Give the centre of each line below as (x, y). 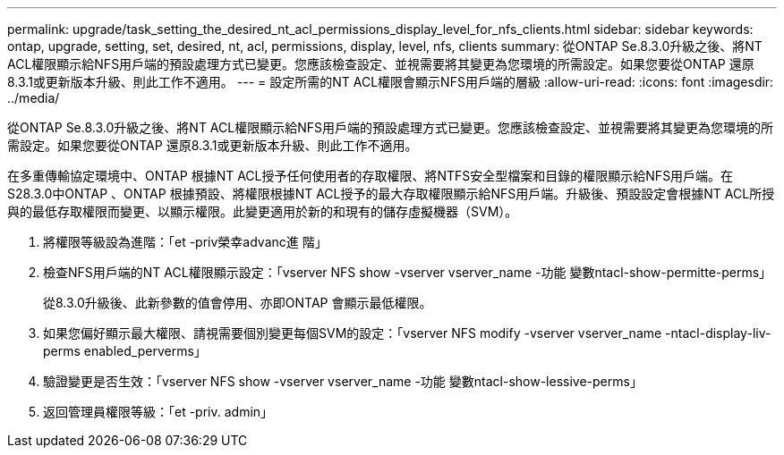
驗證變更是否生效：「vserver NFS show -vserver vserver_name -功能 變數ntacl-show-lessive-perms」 (343, 381)
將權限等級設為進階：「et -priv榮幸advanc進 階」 (185, 242)
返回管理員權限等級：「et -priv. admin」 (158, 412)
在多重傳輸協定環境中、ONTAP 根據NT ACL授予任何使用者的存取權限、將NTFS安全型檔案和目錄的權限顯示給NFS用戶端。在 (371, 176)
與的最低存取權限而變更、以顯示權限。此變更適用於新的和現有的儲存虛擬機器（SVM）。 (263, 211)
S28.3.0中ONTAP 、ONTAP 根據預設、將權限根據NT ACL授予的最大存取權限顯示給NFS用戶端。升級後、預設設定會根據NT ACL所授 (391, 194)
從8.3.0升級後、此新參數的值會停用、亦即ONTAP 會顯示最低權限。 (238, 303)
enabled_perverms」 (145, 351)
